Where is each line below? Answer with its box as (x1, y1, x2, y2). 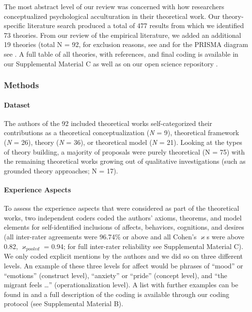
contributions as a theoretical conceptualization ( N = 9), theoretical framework (4, 127, 239, 138)
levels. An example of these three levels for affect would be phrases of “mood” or (4, 260, 243, 270)
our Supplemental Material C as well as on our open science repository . (4, 58, 218, 68)
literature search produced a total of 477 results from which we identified (27, 20, 244, 31)
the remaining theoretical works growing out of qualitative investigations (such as (4, 156, 246, 166)
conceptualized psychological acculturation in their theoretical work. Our (4, 11, 220, 21)
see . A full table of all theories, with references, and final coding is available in (4, 48, 238, 59)
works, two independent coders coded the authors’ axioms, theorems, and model (4, 212, 242, 222)
